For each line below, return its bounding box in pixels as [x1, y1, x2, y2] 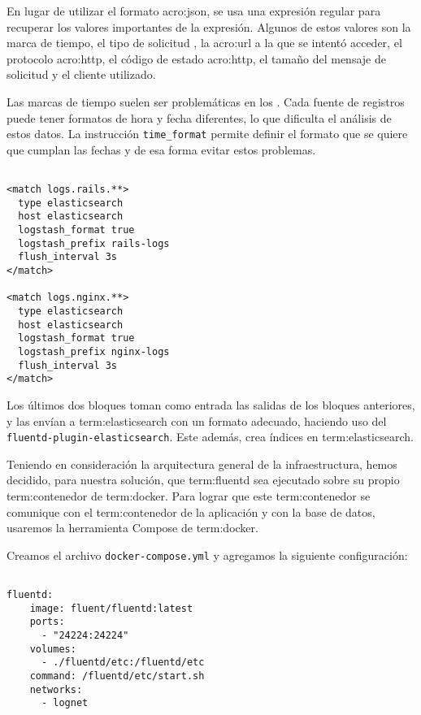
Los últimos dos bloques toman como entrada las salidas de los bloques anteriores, [7, 396, 415, 413]
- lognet [41, 697, 89, 709]
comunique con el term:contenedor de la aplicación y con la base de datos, [7, 503, 375, 520]
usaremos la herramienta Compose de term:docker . [7, 519, 258, 536]
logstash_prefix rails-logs [18, 237, 170, 249]
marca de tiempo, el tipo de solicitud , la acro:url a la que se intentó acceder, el [7, 34, 402, 51]
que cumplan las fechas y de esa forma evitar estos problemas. [7, 141, 316, 158]
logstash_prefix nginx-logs [18, 345, 170, 357]
